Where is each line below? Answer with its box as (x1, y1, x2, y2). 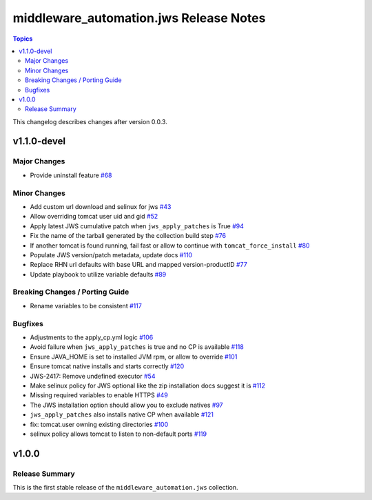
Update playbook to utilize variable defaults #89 (30, 270, 167, 279)
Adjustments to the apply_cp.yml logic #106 (30, 333, 154, 341)
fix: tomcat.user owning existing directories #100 (30, 420, 169, 428)
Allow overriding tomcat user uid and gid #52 (30, 212, 158, 221)
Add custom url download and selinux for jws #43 (30, 202, 172, 210)
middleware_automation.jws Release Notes (12, 10, 266, 26)
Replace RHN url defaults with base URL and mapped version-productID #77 (30, 261, 247, 269)
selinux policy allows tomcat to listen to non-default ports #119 (30, 430, 207, 438)
